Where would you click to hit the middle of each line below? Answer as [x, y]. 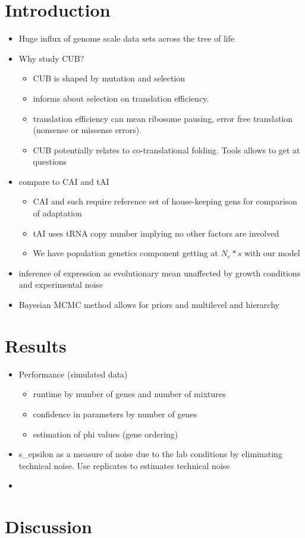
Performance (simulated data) [73, 374]
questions [50, 161]
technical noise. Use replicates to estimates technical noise [124, 465]
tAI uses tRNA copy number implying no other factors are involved [156, 233]
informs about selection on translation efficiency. [121, 98]
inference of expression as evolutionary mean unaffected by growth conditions [160, 273]
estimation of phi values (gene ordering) [106, 434]
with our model [272, 253]
